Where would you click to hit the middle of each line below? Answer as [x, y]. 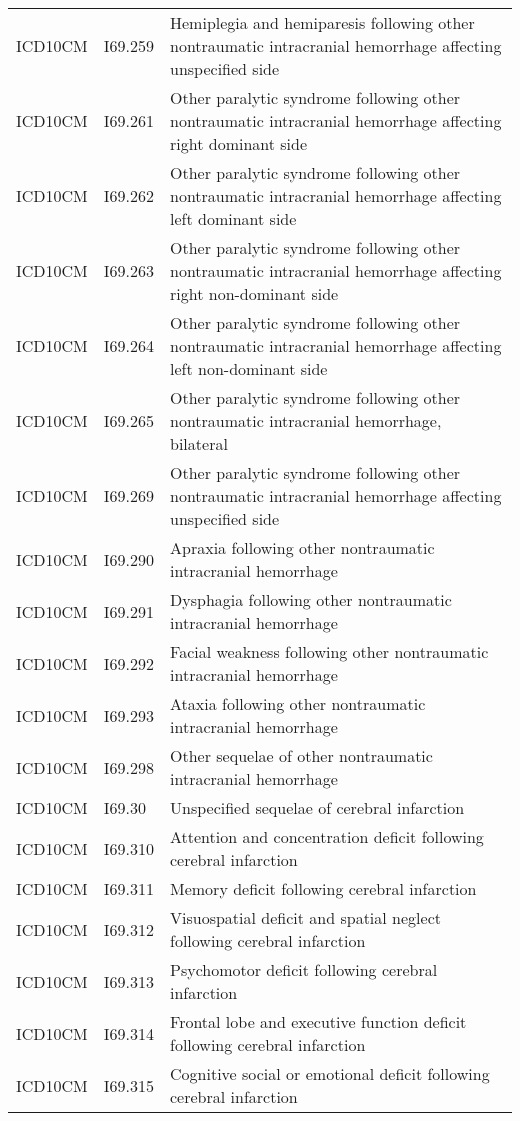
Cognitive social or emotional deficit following [330, 1073]
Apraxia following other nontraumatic [302, 547]
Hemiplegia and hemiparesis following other [322, 22]
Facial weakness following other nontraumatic [329, 651]
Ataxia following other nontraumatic [298, 703]
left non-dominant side [249, 368]
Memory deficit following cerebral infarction [323, 888]
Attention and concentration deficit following [327, 836]
